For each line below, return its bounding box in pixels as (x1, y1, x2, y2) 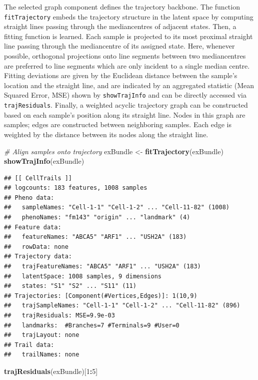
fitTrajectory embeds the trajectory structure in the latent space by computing (4, 11, 253, 22)
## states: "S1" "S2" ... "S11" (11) (4, 282, 136, 290)
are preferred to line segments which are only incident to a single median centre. (4, 60, 250, 71)
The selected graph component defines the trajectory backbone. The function (4, 2, 240, 12)
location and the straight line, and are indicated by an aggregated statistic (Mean (4, 80, 254, 90)
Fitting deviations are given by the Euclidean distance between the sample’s (4, 70, 237, 81)
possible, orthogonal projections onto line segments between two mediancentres (4, 51, 246, 61)
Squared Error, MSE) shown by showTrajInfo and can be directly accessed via (4, 90, 246, 100)
